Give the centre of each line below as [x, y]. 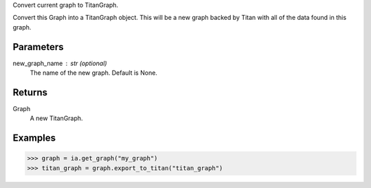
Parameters [38, 47]
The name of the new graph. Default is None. [94, 73]
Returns [30, 92]
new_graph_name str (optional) [60, 63]
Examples [34, 138]
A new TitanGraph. [56, 118]
